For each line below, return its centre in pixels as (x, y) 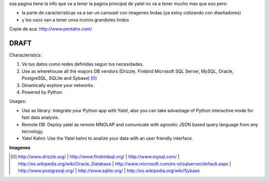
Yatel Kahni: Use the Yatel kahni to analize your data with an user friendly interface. (107, 138)
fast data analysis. (40, 118)
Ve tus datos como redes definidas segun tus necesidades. (83, 64)
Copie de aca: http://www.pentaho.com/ (51, 29)
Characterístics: (25, 55)
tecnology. (32, 131)
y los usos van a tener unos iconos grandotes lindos (75, 19)
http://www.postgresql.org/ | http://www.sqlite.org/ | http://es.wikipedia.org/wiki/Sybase (109, 171)
